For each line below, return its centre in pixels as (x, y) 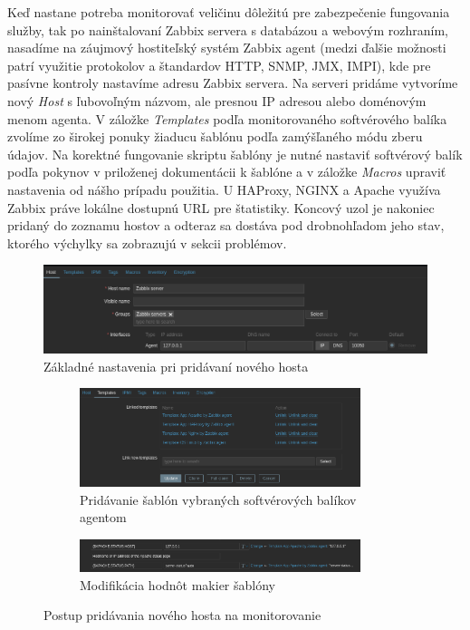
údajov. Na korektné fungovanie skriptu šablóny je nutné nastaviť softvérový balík (235, 154)
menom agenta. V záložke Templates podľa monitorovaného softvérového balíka (227, 118)
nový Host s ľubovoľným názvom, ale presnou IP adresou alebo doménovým (217, 100)
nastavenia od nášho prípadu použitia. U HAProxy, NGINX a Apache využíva (224, 189)
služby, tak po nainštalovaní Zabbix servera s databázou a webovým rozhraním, (228, 29)
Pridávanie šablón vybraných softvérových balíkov (218, 499)
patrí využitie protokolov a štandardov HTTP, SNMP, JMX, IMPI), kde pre (219, 65)
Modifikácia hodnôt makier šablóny (177, 584)
